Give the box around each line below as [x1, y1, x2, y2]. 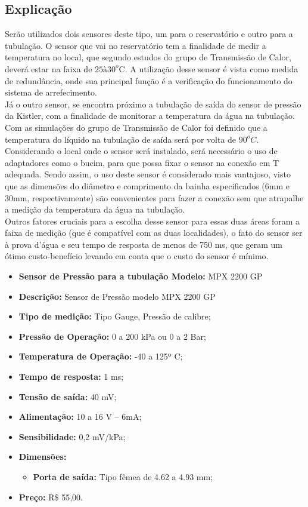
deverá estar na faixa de [5, 62, 92, 75]
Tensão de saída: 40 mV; [18, 390, 117, 402]
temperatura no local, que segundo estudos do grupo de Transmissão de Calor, [5, 51, 291, 63]
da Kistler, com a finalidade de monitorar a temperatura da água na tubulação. [5, 109, 295, 122]
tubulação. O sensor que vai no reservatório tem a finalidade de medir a [5, 39, 266, 51]
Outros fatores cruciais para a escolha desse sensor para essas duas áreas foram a [5, 214, 300, 227]
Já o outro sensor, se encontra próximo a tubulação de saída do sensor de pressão [5, 97, 301, 110]
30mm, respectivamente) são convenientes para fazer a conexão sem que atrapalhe [5, 191, 304, 204]
